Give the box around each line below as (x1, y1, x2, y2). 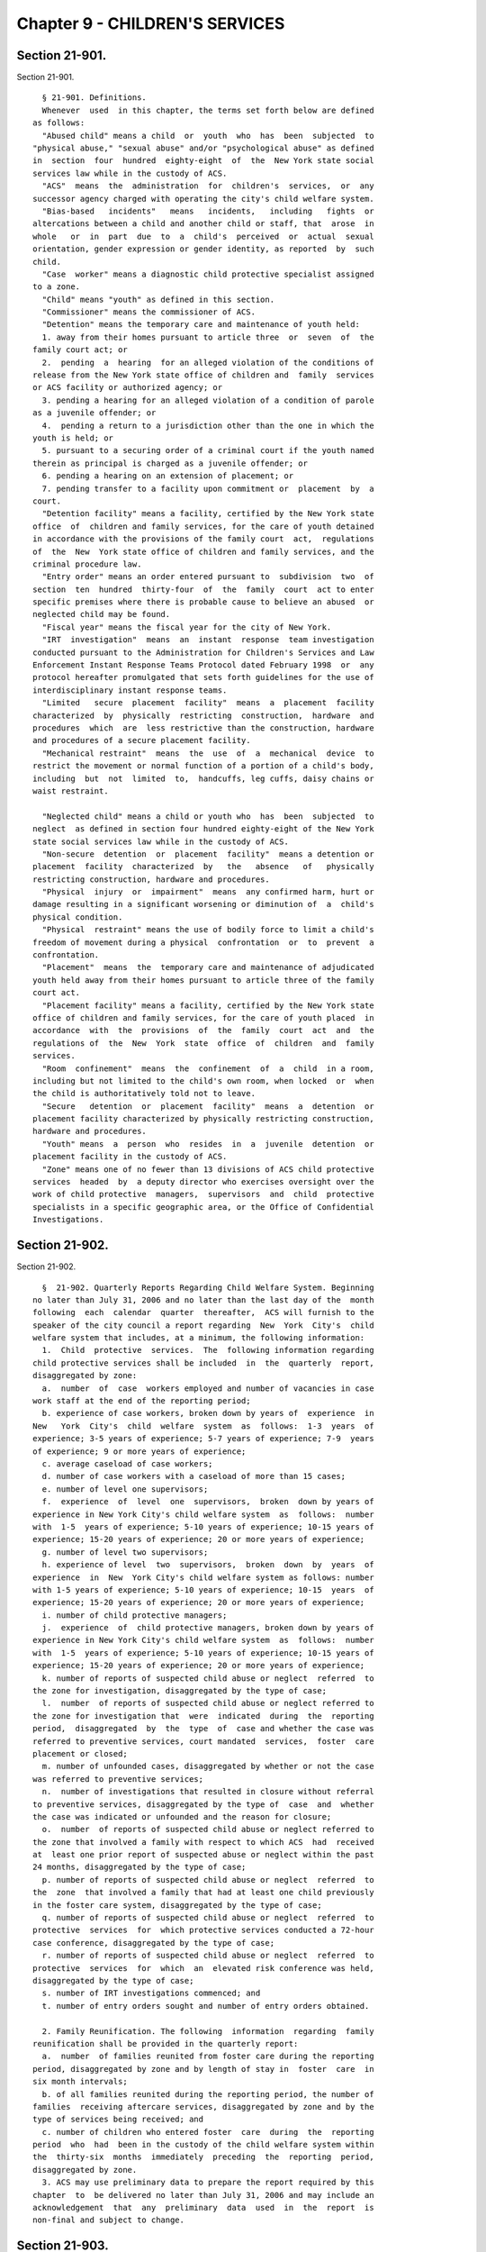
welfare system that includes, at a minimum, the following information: (32, 1333, 365, 1343)
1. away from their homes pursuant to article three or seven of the (41, 331, 374, 342)
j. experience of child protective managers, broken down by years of (41, 1622, 374, 1633)
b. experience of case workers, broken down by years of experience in (41, 1408, 374, 1419)
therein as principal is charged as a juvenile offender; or (32, 458, 308, 468)
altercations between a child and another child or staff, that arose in (32, 219, 374, 229)
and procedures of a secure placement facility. (32, 735, 251, 746)
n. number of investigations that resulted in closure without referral (41, 1786, 374, 1797)
